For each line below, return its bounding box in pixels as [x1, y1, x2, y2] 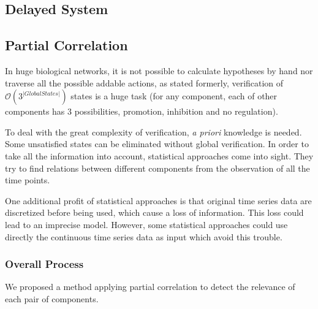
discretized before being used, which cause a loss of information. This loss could [5, 206, 304, 219]
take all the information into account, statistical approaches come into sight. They [5, 149, 314, 162]
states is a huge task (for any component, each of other [70, 90, 278, 102]
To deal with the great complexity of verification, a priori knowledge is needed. [5, 125, 302, 138]
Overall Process [5, 256, 84, 272]
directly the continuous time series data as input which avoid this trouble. [5, 230, 282, 243]
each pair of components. [5, 292, 99, 305]
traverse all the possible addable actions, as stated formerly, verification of [5, 76, 284, 89]
